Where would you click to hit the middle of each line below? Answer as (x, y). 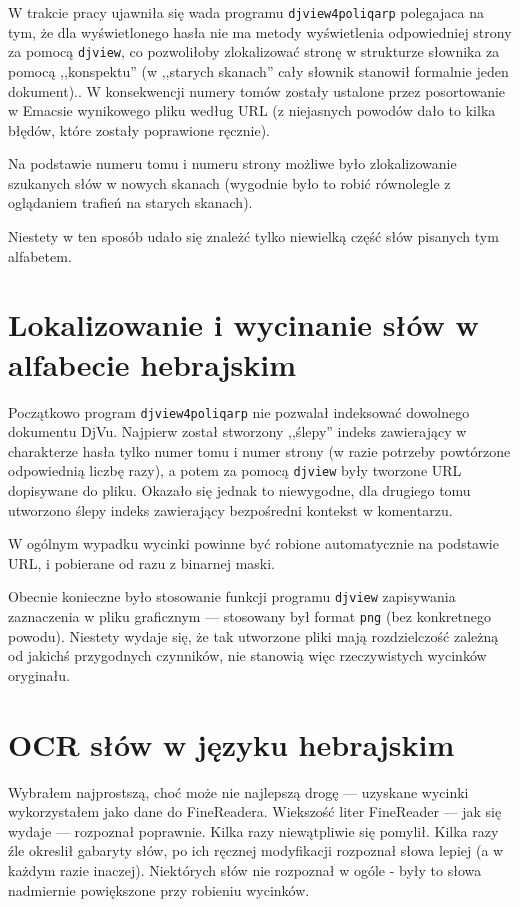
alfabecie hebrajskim (152, 363)
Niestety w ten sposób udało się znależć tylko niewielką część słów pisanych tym (253, 236)
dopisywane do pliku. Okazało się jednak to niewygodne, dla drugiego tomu (239, 490)
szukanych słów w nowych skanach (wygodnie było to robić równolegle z (229, 182)
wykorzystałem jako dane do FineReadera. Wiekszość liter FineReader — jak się (255, 811)
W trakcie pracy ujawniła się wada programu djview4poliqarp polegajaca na (246, 12)
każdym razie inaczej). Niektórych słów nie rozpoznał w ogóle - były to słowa (245, 870)
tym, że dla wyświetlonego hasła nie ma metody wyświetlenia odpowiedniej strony (260, 31)
